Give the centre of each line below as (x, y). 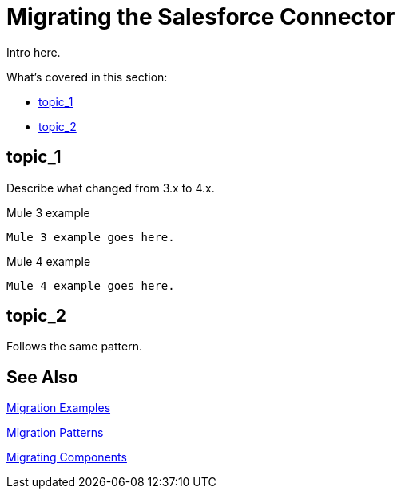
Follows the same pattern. (74, 346)
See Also (42, 377)
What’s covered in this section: (87, 77)
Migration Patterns (55, 433)
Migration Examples (59, 408)
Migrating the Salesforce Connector (201, 17)
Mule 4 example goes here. (91, 285)
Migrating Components (67, 457)
